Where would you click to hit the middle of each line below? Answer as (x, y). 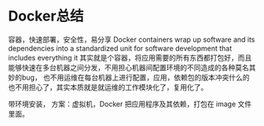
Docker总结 (46, 16)
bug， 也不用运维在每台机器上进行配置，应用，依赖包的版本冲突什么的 (136, 77)
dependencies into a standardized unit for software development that (120, 48)
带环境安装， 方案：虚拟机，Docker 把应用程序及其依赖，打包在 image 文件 (130, 104)
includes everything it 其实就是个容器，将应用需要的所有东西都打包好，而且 (130, 57)
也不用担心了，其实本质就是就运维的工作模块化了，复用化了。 (108, 87)
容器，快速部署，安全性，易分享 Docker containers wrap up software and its (132, 39)
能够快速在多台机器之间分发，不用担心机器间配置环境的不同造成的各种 (122, 67)
